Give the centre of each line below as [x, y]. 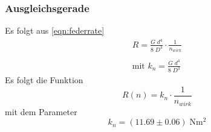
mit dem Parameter [41, 111]
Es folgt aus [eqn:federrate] [55, 30]
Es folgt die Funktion [44, 80]
